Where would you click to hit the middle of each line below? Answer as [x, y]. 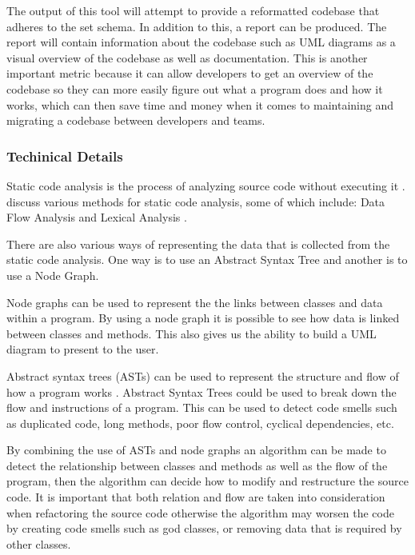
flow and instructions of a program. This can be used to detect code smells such [202, 407]
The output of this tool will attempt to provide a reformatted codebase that [193, 10]
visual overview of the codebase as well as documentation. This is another [187, 57]
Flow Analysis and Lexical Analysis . [97, 217]
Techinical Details [65, 156]
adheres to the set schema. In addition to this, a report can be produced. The [197, 26]
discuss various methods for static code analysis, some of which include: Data [196, 201]
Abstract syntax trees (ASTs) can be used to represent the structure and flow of [203, 375]
